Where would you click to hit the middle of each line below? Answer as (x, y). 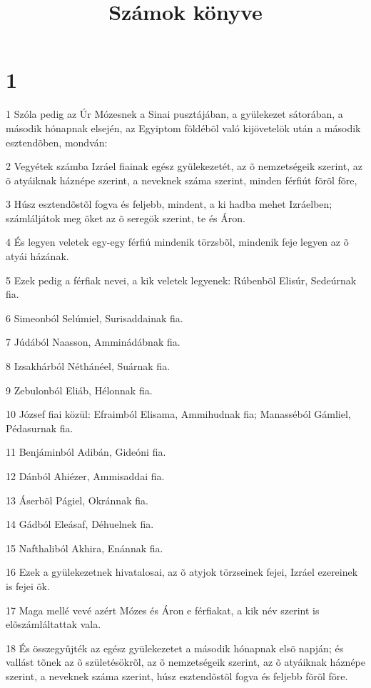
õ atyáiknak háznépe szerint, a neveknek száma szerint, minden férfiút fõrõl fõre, (182, 180)
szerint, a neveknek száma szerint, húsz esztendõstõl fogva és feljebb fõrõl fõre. (177, 675)
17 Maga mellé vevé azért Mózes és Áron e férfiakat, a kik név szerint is (163, 610)
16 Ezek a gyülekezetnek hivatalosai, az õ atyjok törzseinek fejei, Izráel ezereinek (182, 572)
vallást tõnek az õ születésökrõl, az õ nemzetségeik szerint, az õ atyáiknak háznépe (185, 662)
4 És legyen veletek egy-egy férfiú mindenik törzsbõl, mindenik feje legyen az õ (177, 242)
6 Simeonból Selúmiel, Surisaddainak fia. (95, 318)
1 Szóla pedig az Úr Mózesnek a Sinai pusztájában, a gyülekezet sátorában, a (174, 114)
